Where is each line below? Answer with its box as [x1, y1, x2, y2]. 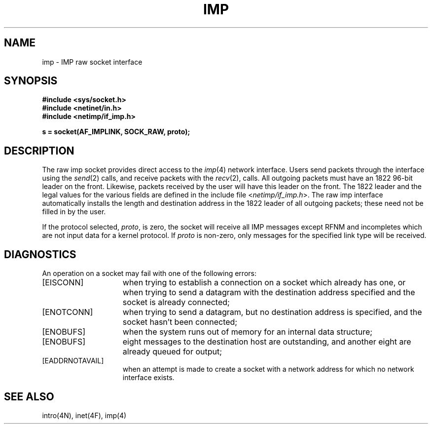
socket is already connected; [122, 297, 230, 308]
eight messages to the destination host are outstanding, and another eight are [122, 337, 411, 347]
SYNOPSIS [4, 75, 58, 87]
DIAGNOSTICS [4, 248, 76, 261]
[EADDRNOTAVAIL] [42, 356, 104, 365]
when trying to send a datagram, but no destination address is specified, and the [122, 307, 422, 317]
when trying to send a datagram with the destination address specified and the [122, 287, 415, 298]
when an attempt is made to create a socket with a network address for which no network [122, 365, 414, 374]
